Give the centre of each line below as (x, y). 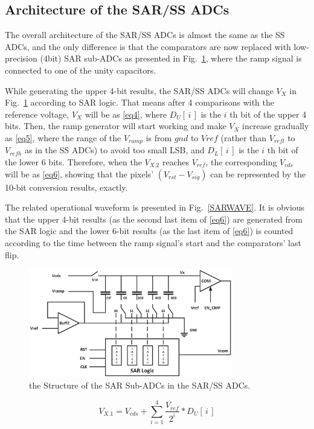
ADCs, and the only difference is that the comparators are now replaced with (148, 46)
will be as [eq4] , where (126, 114)
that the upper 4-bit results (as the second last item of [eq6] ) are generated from (154, 219)
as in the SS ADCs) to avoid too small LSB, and (115, 150)
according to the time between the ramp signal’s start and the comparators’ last (153, 242)
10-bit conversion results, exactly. (66, 187)
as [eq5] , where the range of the (63, 137)
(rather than (244, 137)
